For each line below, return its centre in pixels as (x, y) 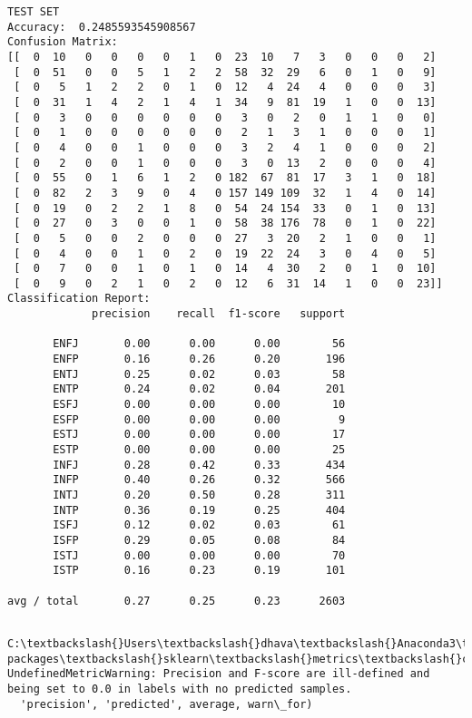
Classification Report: (79, 299)
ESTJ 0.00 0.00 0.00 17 (199, 435)
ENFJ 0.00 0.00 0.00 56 (199, 344)
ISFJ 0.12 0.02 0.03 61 (199, 525)
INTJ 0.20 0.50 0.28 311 (199, 495)
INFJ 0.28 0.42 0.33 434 (199, 465)
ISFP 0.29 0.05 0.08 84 (199, 540)
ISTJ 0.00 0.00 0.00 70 (199, 555)
